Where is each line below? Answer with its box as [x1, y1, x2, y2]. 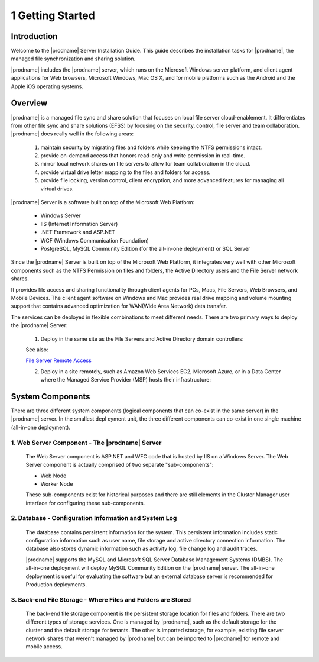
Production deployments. [25, 580, 87, 588]
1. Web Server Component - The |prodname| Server [11, 438, 162, 447]
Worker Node [40, 480, 73, 487]
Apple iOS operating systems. [11, 83, 84, 90]
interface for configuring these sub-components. [25, 499, 145, 506]
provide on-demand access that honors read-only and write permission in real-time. [40, 152, 245, 159]
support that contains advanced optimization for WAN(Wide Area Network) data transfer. [11, 302, 227, 310]
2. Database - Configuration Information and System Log [11, 514, 177, 522]
